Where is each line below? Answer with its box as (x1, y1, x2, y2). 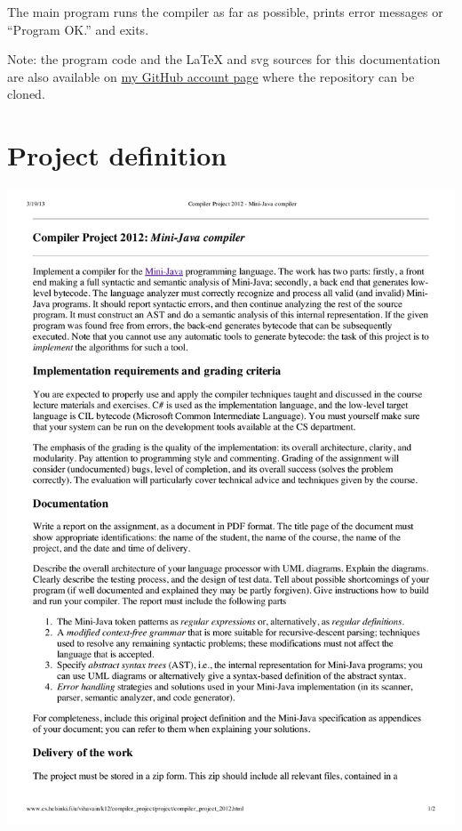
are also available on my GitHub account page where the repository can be (7, 67, 415, 85)
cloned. (7, 85, 45, 103)
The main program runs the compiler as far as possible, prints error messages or (7, 3, 443, 20)
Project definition (7, 137, 227, 173)
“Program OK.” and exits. (7, 20, 149, 38)
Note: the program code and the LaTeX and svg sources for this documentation (7, 50, 441, 69)
